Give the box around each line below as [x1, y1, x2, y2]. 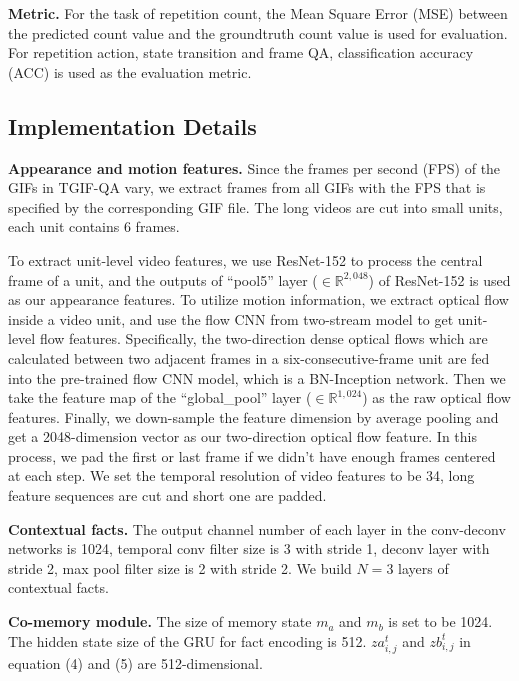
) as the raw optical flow [362, 387, 511, 408]
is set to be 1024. [388, 611, 493, 632]
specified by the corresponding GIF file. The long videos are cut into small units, [8, 196, 503, 217]
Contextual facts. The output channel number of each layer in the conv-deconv [8, 518, 506, 539]
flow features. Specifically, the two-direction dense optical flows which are [39, 328, 488, 349]
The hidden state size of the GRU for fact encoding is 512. [8, 630, 367, 651]
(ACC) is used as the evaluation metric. [8, 61, 252, 82]
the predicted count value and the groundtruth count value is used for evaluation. [8, 22, 508, 43]
